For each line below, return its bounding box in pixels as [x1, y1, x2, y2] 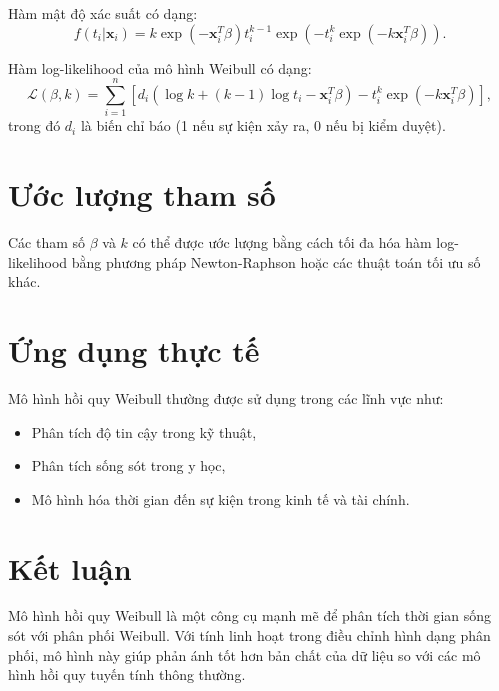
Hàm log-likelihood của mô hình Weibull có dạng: [8, 57, 312, 78]
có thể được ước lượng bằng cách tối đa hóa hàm [132, 232, 432, 253]
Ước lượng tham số [8, 174, 276, 215]
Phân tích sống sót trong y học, [31, 455, 226, 476]
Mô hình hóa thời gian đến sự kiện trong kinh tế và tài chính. [31, 488, 410, 509]
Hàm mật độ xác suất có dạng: [8, 3, 198, 23]
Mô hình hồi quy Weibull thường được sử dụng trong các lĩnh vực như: [8, 387, 444, 408]
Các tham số [8, 232, 86, 253]
